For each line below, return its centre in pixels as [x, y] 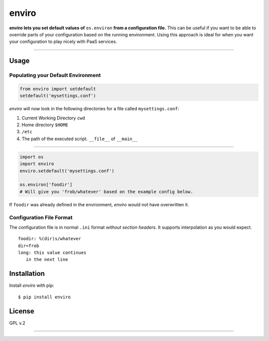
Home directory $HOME [45, 125]
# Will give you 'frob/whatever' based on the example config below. [106, 192]
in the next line [47, 259]
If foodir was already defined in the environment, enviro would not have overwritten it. [99, 204]
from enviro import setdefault [58, 89]
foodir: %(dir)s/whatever [50, 239]
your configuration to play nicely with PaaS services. [63, 42]
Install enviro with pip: [32, 285]
